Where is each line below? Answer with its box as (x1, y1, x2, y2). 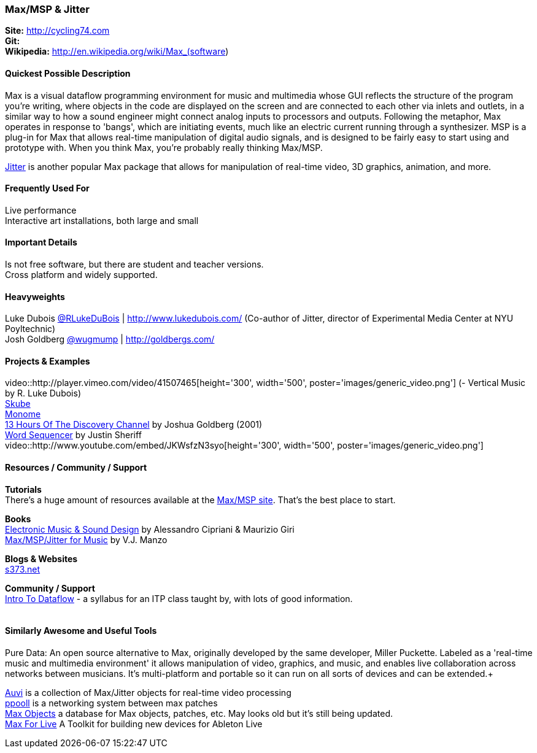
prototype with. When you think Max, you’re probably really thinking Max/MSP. (5, 142, 323, 153)
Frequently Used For (5, 183, 90, 194)
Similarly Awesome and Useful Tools (5, 625, 157, 636)
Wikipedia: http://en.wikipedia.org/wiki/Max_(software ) (5, 46, 229, 57)
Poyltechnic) (5, 323, 56, 334)
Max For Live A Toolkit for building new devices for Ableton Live (5, 718, 263, 729)
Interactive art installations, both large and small (5, 215, 199, 226)
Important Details (5, 237, 77, 248)
